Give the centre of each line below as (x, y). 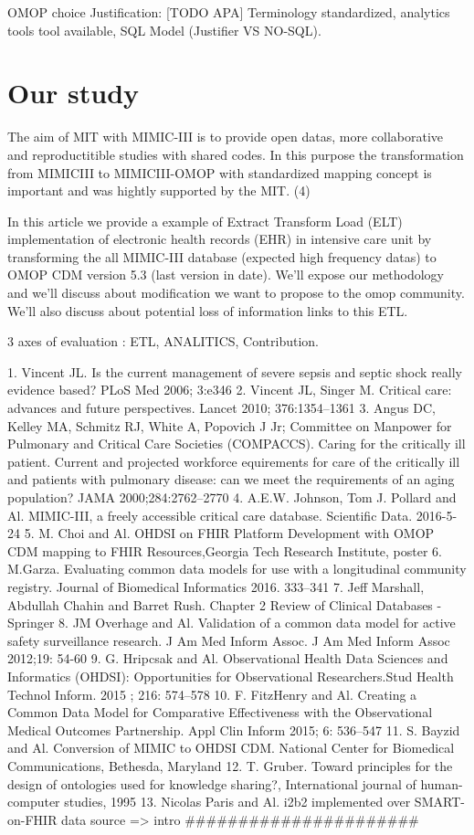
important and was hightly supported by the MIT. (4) (159, 190)
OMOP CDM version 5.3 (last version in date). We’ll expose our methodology (226, 275)
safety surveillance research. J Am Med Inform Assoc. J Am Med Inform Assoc (229, 640)
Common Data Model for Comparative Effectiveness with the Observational (220, 712)
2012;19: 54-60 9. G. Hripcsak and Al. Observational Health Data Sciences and (228, 658)
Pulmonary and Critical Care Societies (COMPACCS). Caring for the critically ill (237, 444)
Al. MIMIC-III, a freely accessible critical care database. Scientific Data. (210, 515)
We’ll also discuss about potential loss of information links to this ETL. (208, 310)
